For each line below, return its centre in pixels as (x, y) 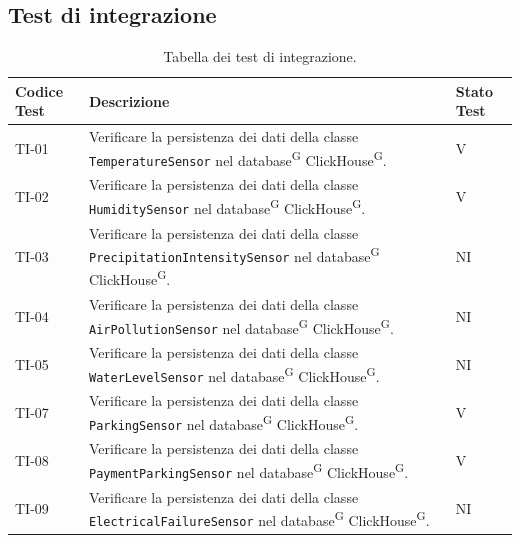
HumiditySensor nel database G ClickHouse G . (227, 206)
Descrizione (129, 100)
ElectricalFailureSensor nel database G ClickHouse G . (259, 518)
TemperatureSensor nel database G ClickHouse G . (238, 158)
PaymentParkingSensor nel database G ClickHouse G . (249, 470)
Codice (39, 90)
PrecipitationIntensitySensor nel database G (234, 254)
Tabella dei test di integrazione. (260, 56)
